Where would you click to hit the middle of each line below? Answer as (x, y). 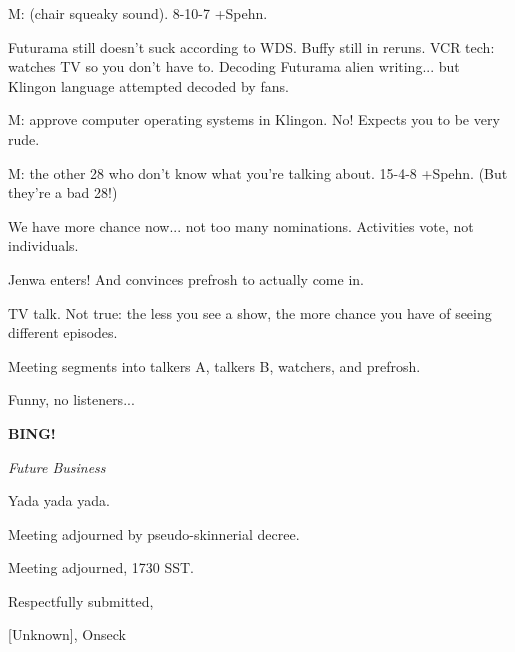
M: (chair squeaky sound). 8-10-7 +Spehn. (138, 13)
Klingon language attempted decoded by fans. (148, 85)
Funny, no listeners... (71, 399)
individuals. (43, 245)
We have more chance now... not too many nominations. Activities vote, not (241, 225)
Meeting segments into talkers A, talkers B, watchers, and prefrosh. (214, 365)
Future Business (57, 466)
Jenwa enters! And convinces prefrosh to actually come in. (186, 278)
